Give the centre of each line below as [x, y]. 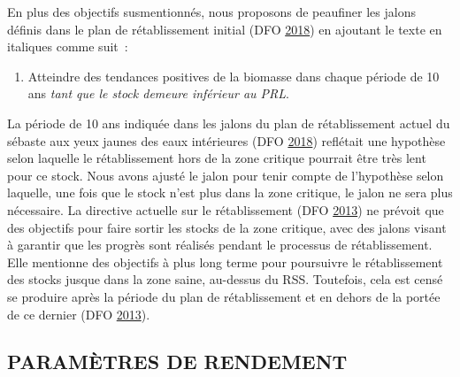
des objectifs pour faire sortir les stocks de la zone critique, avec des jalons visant [227, 227]
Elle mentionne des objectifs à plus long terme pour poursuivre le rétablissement [225, 262]
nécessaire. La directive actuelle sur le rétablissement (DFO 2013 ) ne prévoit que [226, 209]
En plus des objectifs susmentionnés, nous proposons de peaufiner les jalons [211, 12]
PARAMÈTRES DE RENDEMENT [177, 362]
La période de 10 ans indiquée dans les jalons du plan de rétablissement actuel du [229, 123]
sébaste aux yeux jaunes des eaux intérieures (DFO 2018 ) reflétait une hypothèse [226, 140]
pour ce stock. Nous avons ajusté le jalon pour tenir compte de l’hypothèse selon [226, 175]
